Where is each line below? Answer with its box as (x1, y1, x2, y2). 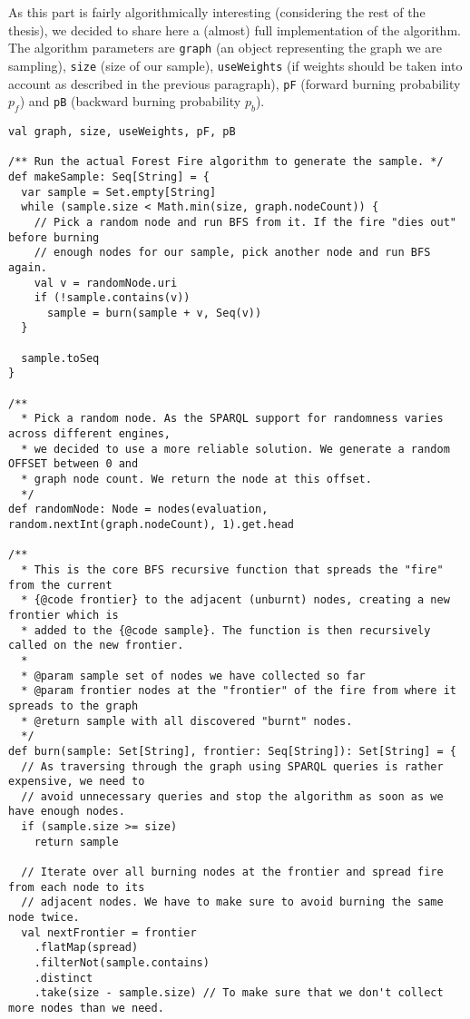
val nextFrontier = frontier (21, 926, 197, 939)
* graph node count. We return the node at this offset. (21, 473, 372, 486)
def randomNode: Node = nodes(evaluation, (8, 503, 269, 516)
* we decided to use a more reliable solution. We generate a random (21, 442, 450, 456)
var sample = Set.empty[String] (21, 185, 217, 199)
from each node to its (8, 880, 145, 894)
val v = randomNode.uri (34, 276, 178, 289)
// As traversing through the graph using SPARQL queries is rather (21, 759, 444, 773)
